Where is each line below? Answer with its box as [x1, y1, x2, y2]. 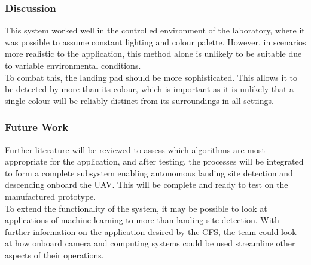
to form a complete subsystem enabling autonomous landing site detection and [5, 166, 293, 179]
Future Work [5, 120, 69, 135]
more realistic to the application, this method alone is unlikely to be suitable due [5, 47, 302, 60]
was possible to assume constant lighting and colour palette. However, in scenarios [5, 35, 306, 48]
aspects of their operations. [5, 248, 104, 261]
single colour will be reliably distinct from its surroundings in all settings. [5, 94, 274, 106]
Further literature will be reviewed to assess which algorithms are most [5, 143, 265, 156]
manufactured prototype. [5, 190, 96, 202]
